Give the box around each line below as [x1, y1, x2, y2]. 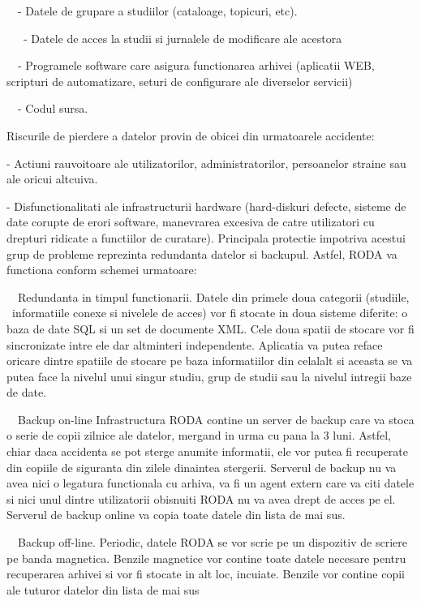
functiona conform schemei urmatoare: [6, 261, 197, 278]
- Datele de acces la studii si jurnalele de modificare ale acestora [23, 29, 342, 46]
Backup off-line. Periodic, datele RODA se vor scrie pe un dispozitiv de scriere [17, 534, 407, 551]
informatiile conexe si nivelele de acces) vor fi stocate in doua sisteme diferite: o [11, 304, 408, 321]
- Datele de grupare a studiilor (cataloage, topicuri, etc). [17, 2, 298, 19]
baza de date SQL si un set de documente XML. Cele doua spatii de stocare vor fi [6, 320, 415, 337]
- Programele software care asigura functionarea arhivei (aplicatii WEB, [17, 57, 375, 74]
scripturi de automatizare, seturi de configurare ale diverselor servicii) [6, 72, 353, 89]
